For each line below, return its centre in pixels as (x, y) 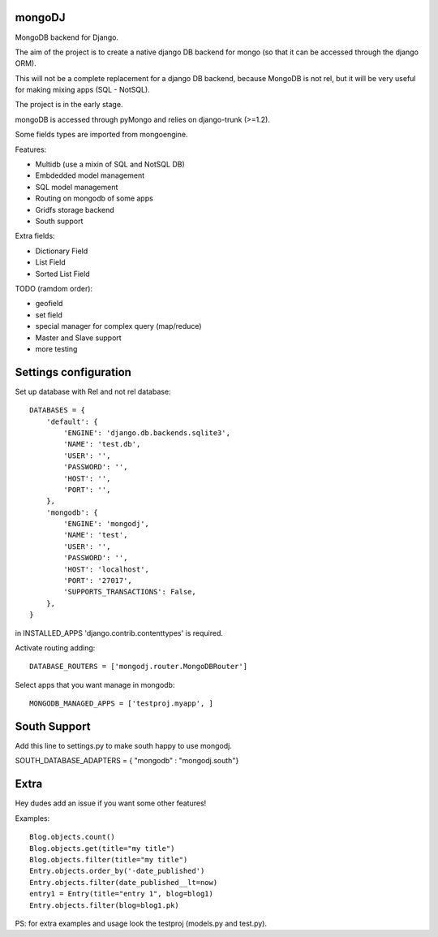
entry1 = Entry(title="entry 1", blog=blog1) (122, 894)
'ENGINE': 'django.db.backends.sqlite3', (147, 433)
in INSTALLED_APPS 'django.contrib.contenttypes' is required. (119, 633)
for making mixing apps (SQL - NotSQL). (82, 90)
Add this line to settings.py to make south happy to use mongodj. (124, 746)
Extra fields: (35, 236)
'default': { (72, 421)
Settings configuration (73, 372)
